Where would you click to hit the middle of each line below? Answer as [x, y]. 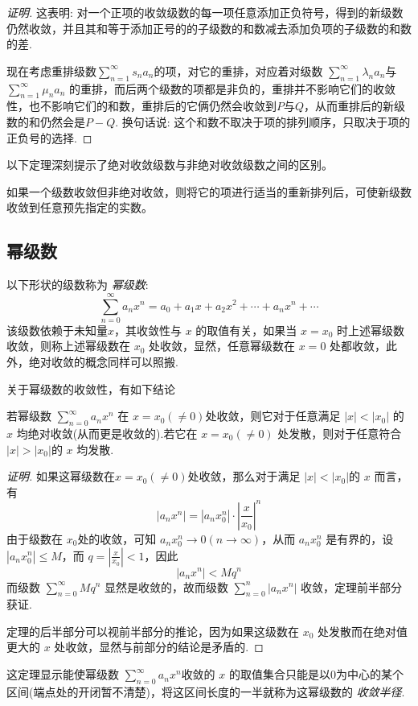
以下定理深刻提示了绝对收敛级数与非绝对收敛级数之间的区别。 [170, 165]
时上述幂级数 [371, 330]
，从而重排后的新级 [355, 106]
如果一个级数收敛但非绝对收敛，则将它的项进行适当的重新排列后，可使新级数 [209, 191]
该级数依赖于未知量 [57, 330]
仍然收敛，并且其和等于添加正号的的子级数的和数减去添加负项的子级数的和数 [209, 28]
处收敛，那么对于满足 [244, 476]
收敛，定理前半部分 [352, 586]
